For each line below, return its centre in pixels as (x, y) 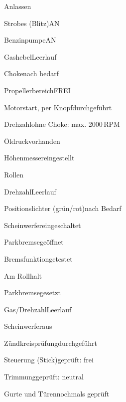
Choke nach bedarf (32, 73)
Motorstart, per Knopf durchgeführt (58, 107)
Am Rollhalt (23, 275)
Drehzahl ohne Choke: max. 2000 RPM (62, 124)
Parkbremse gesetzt (32, 292)
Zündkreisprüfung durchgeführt (51, 343)
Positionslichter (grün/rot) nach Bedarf (63, 208)
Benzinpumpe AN (30, 40)
